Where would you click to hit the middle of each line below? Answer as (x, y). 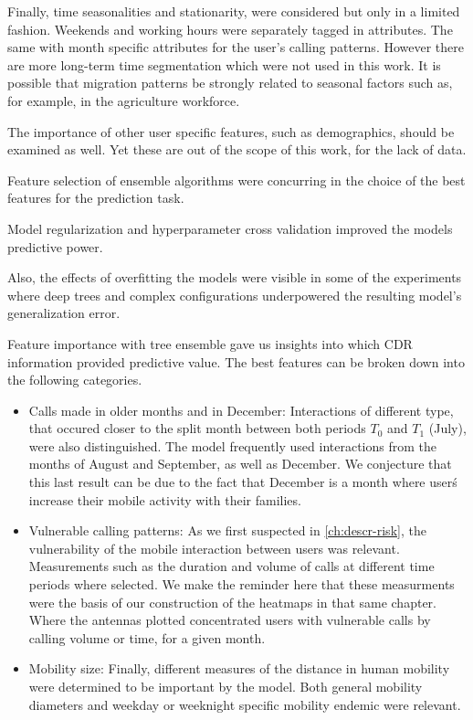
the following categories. (75, 380)
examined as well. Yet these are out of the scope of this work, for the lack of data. (237, 149)
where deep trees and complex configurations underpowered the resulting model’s (235, 295)
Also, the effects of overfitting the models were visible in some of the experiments (235, 277)
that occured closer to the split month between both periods (197, 428)
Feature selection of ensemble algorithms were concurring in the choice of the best (236, 180)
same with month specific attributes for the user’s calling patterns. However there (236, 47)
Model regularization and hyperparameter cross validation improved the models (230, 228)
